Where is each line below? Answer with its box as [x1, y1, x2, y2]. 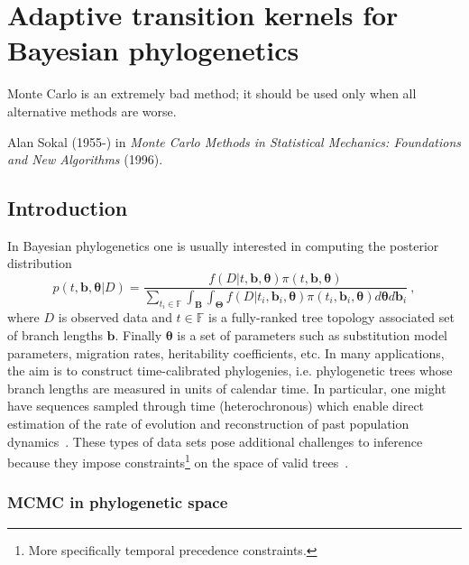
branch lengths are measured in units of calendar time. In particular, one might [7, 378, 446, 397]
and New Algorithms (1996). [7, 150, 163, 169]
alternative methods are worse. [7, 101, 177, 120]
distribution [7, 254, 72, 273]
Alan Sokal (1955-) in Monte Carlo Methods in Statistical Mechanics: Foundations [7, 132, 461, 151]
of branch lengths [7, 326, 103, 345]
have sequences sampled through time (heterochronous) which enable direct [7, 396, 425, 415]
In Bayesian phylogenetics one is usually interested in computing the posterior [7, 236, 439, 255]
